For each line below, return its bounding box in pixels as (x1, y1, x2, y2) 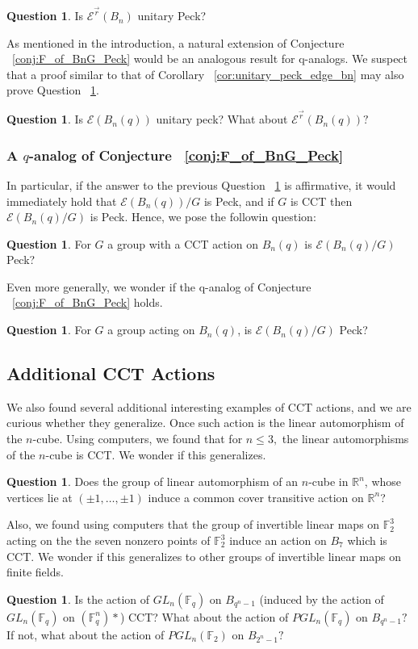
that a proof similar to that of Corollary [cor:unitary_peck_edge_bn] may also (6, 65, 404, 82)
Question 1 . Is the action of (6, 590, 150, 607)
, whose (364, 473, 402, 490)
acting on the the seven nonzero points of (6, 532, 211, 549)
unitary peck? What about (156, 111, 288, 128)
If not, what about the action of (6, 626, 165, 643)
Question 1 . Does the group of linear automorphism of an (6, 473, 299, 490)
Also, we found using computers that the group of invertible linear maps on (6, 516, 380, 533)
